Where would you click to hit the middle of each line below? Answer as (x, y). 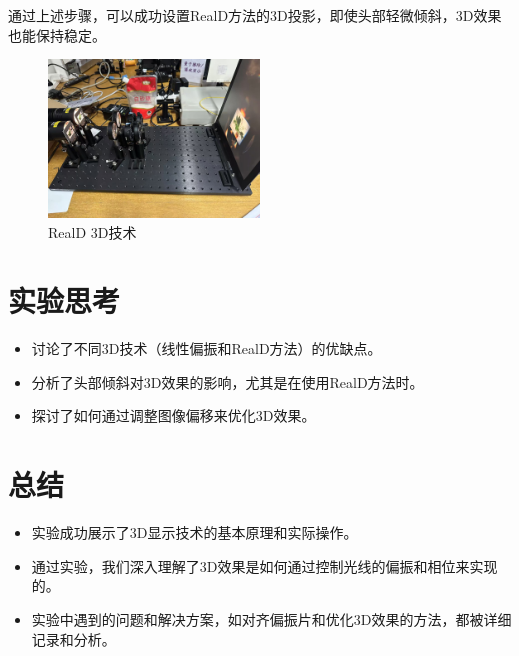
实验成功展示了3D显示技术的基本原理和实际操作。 (194, 532)
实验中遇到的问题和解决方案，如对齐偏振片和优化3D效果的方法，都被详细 (271, 618)
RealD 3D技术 (92, 231)
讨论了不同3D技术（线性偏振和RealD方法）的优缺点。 (206, 348)
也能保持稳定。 (57, 34)
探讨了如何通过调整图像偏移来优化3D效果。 (173, 415)
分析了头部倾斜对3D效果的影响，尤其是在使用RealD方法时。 (227, 381)
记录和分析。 (73, 638)
